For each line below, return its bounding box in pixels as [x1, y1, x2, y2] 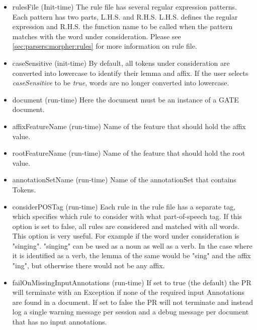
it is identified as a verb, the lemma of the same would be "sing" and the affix [12, 250, 251, 261]
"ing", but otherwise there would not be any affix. [12, 260, 165, 271]
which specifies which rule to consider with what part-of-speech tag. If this [12, 211, 242, 222]
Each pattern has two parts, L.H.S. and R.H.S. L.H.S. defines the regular [12, 11, 238, 22]
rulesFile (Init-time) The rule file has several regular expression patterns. [12, 2, 237, 12]
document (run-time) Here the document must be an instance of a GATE [12, 94, 239, 104]
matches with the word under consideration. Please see [12, 31, 181, 41]
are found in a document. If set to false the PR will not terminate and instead [12, 296, 253, 307]
